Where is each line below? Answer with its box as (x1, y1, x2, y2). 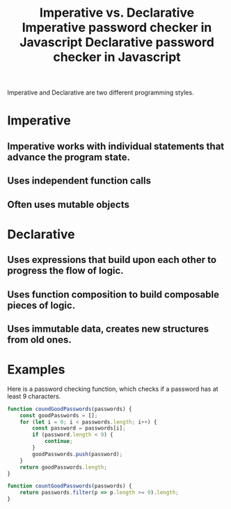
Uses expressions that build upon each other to (7, 254, 217, 266)
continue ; (44, 438, 73, 445)
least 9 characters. (7, 391, 61, 401)
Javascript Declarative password (19, 35, 214, 50)
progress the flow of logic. (7, 265, 124, 277)
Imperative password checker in (22, 19, 212, 35)
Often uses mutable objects (7, 198, 130, 210)
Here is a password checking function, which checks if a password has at (7, 385, 218, 393)
